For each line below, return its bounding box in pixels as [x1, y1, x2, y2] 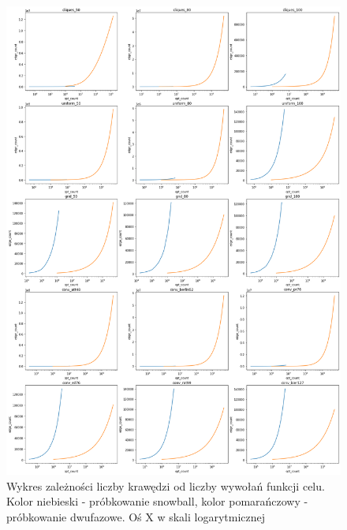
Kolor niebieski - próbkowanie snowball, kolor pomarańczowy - [6, 493, 308, 509]
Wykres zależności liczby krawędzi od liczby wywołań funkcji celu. [6, 477, 325, 494]
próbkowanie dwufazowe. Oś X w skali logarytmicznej [6, 508, 266, 524]
